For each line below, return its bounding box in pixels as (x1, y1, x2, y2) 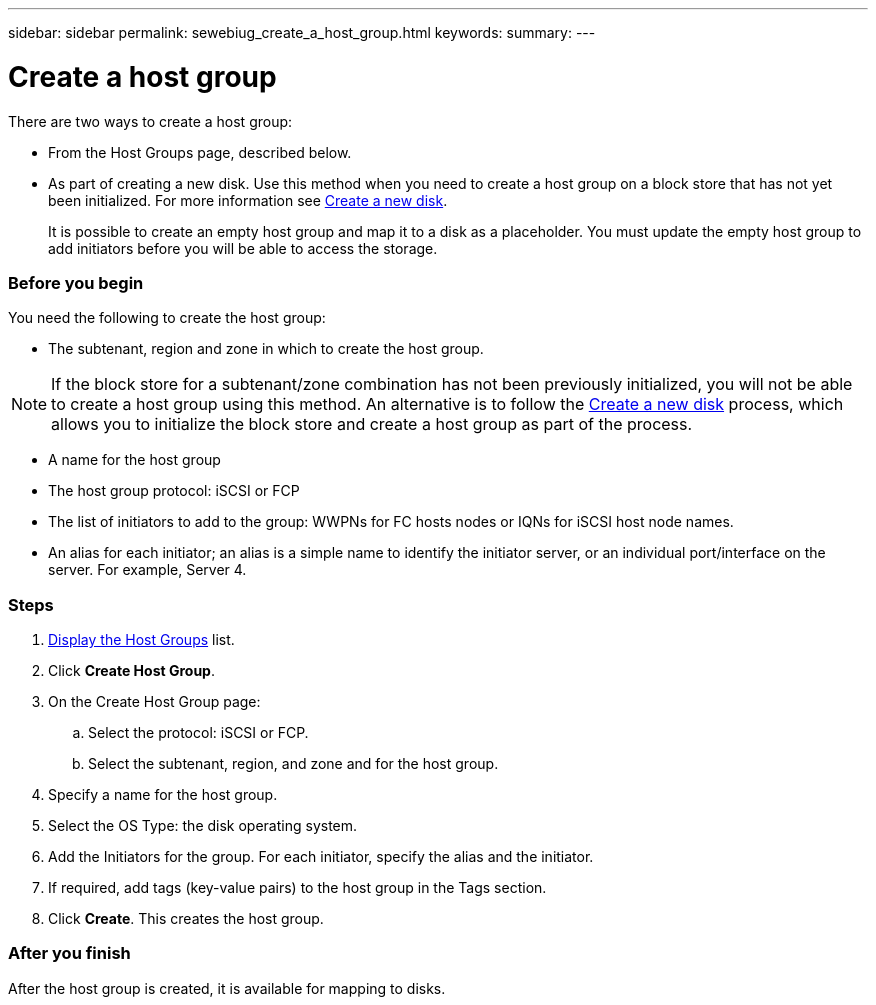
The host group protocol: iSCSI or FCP (48, 482, 300, 500)
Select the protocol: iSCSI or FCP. (88, 724, 309, 741)
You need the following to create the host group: (8, 309, 326, 327)
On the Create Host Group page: (48, 693, 261, 710)
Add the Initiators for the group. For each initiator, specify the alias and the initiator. (48, 848, 594, 865)
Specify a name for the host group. (48, 786, 278, 803)
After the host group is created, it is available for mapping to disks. (8, 979, 446, 997)
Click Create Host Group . (48, 662, 215, 679)
